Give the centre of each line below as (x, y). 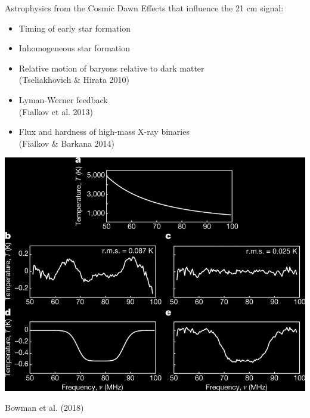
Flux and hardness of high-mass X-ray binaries (104, 131)
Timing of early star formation (75, 28)
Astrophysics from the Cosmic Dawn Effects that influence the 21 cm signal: (144, 8)
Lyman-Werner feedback (63, 99)
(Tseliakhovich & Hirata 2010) (74, 80)
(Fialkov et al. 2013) (56, 111)
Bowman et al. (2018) (44, 408)
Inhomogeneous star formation (74, 48)
